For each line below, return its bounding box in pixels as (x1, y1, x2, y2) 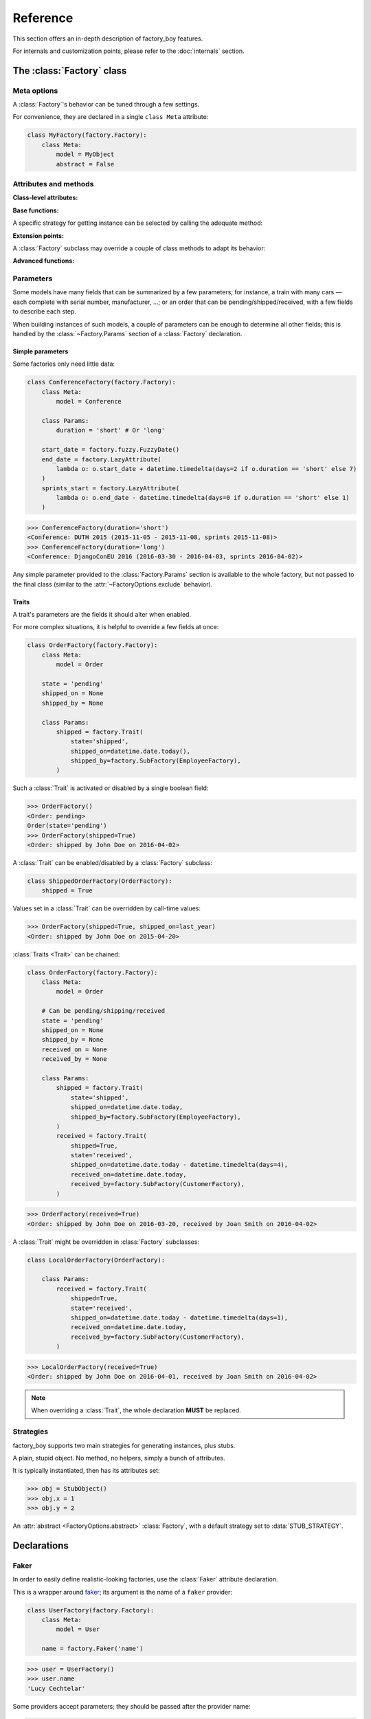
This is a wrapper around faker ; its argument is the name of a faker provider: (12, 1588, 233, 1596)
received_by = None (41, 1055, 108, 1063)
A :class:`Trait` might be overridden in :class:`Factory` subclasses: (12, 1238, 199, 1246)
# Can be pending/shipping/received (41, 1007, 165, 1015)
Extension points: (12, 231, 65, 240)
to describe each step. (12, 307, 77, 316)
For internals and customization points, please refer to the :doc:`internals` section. (12, 47, 245, 55)
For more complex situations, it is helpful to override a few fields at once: (12, 623, 219, 631)
